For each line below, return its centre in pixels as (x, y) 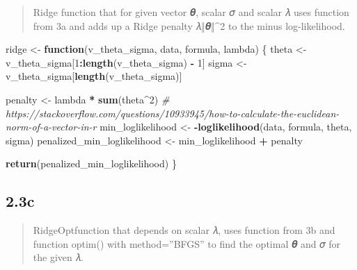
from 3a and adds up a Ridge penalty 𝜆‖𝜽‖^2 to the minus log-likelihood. (189, 25)
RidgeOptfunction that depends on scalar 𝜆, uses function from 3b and (184, 230)
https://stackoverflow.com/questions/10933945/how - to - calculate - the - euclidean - (173, 113)
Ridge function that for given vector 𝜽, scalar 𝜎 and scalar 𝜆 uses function (191, 12)
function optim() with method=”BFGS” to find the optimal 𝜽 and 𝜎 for (187, 243)
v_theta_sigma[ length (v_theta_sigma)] (94, 76)
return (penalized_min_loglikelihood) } (91, 163)
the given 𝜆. (58, 257)
